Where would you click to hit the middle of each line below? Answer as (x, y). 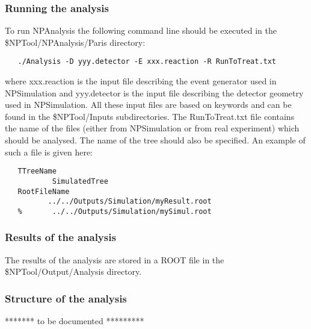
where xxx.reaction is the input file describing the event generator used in (141, 81)
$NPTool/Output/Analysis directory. (73, 271)
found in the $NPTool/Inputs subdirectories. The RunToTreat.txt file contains (150, 116)
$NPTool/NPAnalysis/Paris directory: (75, 42)
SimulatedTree (80, 181)
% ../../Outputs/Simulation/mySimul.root (115, 211)
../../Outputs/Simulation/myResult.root (130, 202)
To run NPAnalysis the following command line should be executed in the (141, 30)
